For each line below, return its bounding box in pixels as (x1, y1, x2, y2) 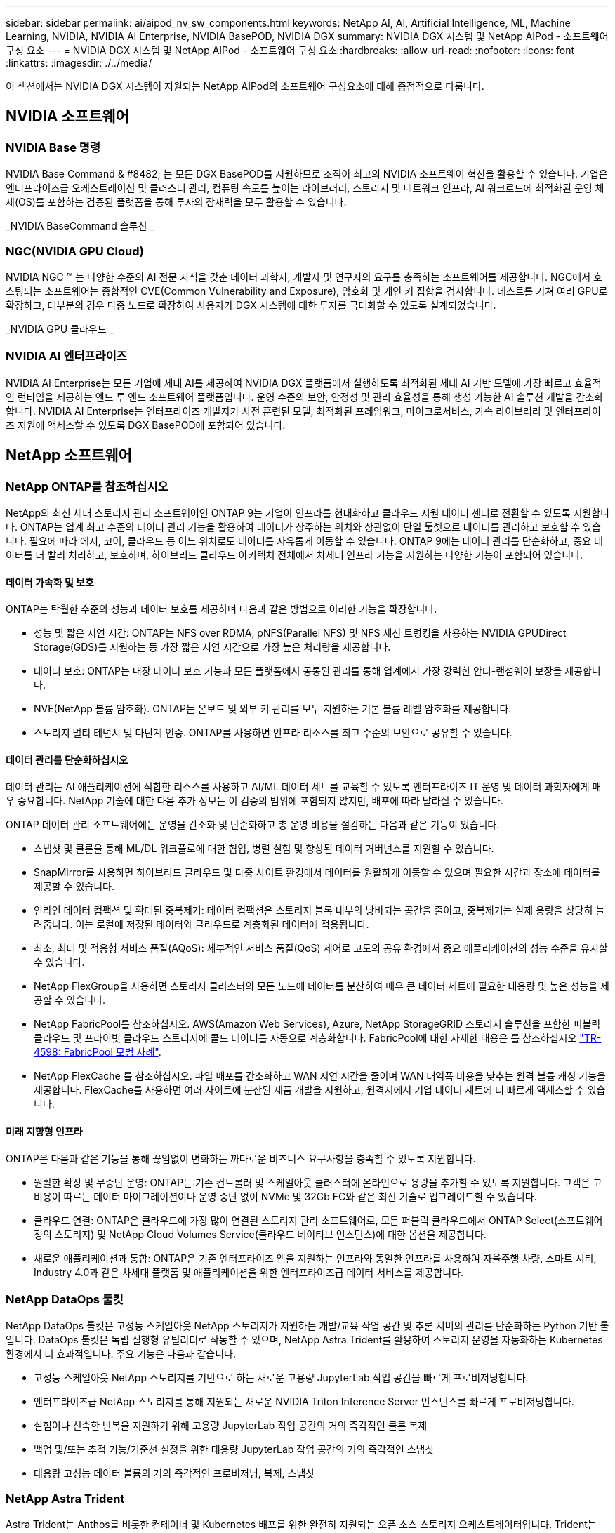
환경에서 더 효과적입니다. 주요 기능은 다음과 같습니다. (6, 1348, 236, 1360)
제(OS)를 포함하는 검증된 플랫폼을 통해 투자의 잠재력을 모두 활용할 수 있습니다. (6, 196, 347, 208)
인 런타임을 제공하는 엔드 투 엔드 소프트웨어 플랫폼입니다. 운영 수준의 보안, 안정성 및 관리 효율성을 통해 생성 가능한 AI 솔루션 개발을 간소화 (6, 390, 604, 403)
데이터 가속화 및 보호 (6, 576, 94, 588)
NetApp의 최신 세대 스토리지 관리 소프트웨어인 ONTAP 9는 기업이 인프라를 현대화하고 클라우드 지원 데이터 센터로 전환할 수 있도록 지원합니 (6, 506, 609, 519)
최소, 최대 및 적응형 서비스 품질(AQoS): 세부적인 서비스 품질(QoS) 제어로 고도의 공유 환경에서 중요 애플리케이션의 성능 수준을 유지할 (34, 942, 608, 955)
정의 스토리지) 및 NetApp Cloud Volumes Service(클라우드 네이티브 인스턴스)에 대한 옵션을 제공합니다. (34, 1228, 487, 1240)
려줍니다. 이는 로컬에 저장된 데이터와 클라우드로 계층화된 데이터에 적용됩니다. (34, 918, 369, 931)
